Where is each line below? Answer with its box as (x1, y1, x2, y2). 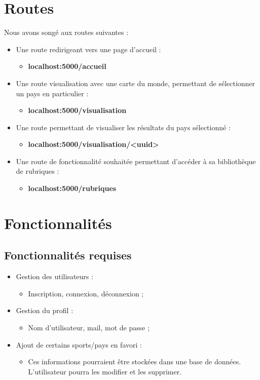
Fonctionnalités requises (4, 247, 132, 263)
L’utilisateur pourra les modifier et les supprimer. (28, 366, 182, 376)
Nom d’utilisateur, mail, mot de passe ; (28, 322, 150, 333)
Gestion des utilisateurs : (16, 271, 93, 282)
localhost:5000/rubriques (28, 183, 117, 194)
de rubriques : (16, 166, 59, 176)
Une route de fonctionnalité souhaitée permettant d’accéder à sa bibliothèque (16, 156, 256, 166)
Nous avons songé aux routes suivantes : (4, 27, 129, 37)
